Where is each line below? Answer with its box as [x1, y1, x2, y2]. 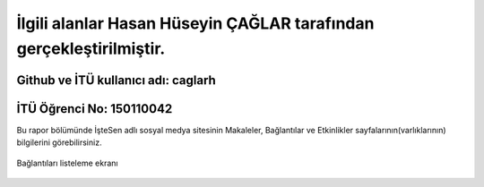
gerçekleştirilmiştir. [16, 38, 166, 58]
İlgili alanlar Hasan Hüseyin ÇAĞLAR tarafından [16, 13, 375, 33]
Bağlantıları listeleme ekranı [16, 157, 118, 168]
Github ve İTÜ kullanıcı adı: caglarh [16, 72, 217, 88]
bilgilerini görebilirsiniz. [16, 137, 102, 148]
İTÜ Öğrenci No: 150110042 [16, 101, 173, 116]
